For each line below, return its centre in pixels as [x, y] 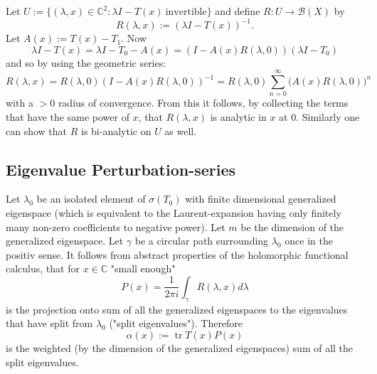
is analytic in [238, 117]
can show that [37, 130]
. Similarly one [328, 117]
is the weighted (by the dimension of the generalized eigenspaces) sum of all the [180, 347]
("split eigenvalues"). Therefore [176, 323]
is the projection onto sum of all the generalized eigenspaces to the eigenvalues [177, 309]
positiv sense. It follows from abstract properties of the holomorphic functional [177, 254]
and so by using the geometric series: [86, 62]
